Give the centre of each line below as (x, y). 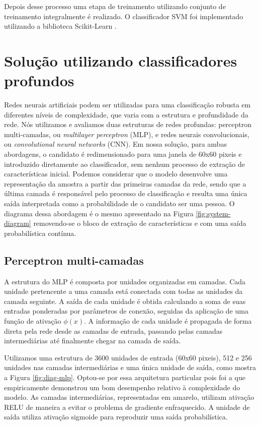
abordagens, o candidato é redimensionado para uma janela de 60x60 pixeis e (123, 154)
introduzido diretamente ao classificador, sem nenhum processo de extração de (124, 164)
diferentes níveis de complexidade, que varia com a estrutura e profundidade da (126, 114)
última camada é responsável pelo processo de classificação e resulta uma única (126, 193)
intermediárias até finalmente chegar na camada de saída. (93, 341)
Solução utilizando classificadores (121, 60)
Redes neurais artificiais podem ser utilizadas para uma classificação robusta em (127, 105)
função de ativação (33, 320)
